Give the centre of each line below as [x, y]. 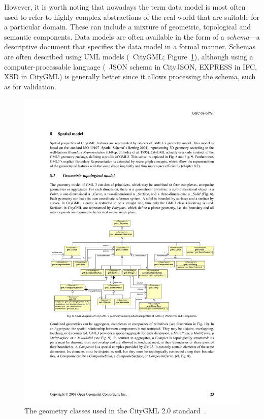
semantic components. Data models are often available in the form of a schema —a [132, 36]
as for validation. [30, 86]
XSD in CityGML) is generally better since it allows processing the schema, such [130, 76]
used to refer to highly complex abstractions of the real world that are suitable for [132, 17]
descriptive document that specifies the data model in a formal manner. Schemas [130, 46]
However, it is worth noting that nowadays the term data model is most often [125, 7]
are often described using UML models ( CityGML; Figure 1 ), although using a [129, 56]
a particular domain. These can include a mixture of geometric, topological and [127, 27]
